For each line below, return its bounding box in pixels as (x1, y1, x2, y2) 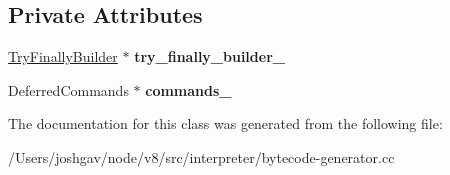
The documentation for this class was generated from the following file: (8, 113, 443, 134)
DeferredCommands (8, 79, 129, 100)
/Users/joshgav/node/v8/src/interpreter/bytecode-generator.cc (8, 146, 395, 167)
